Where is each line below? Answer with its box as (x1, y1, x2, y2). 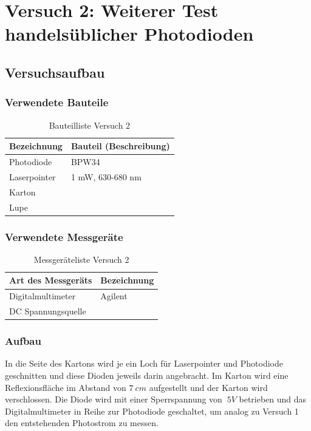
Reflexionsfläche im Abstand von (5, 381, 126, 393)
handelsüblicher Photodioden (5, 21, 254, 46)
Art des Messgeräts (9, 274, 92, 287)
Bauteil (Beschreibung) (70, 140, 170, 152)
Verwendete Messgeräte (5, 229, 123, 244)
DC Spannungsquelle (9, 305, 86, 317)
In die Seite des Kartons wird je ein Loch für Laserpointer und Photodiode (5, 357, 283, 370)
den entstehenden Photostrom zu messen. (5, 416, 159, 429)
